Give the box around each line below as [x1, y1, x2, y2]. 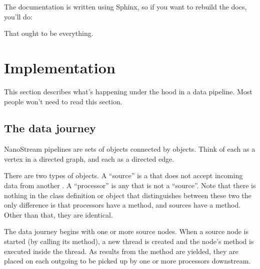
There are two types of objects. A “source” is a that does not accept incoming [4, 170, 243, 181]
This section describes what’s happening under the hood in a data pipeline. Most [4, 86, 252, 96]
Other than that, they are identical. [4, 209, 113, 220]
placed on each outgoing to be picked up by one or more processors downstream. [4, 256, 251, 266]
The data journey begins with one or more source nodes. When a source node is [4, 226, 249, 237]
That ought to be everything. [4, 28, 93, 38]
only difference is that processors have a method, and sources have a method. [4, 200, 241, 210]
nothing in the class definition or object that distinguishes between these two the [4, 190, 251, 200]
